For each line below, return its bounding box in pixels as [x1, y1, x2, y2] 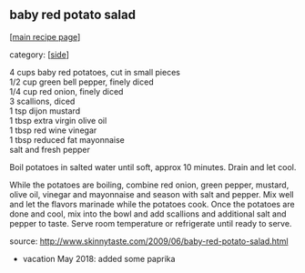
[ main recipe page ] [9, 31, 81, 42]
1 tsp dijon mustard [9, 105, 80, 116]
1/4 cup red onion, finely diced [9, 86, 124, 96]
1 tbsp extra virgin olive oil [9, 115, 107, 126]
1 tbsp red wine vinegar [9, 125, 97, 136]
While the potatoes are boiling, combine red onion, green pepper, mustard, [9, 179, 290, 190]
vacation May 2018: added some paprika [22, 253, 176, 264]
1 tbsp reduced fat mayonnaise [9, 134, 126, 145]
